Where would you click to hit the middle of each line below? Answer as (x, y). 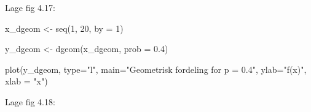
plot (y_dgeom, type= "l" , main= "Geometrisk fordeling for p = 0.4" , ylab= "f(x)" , (156, 69)
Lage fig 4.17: (30, 7)
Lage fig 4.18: (30, 101)
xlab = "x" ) (26, 81)
